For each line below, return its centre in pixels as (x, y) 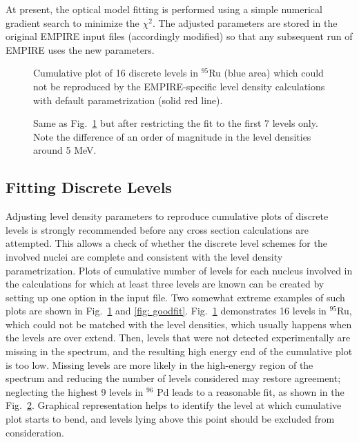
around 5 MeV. (65, 150)
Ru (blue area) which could (266, 73)
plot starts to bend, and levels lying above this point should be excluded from (170, 419)
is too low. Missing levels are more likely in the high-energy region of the (159, 364)
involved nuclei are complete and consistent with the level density (144, 256)
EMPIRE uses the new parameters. (80, 49)
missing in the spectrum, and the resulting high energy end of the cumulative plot (179, 351)
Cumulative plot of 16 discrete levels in (116, 73)
